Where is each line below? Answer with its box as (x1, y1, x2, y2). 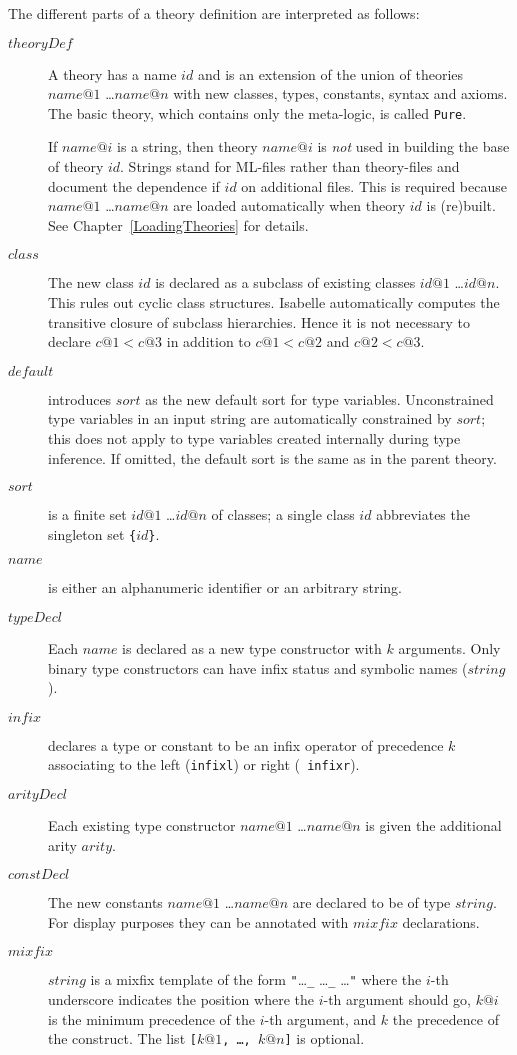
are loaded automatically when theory (173, 195, 406, 216)
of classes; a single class (211, 504, 355, 525)
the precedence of (392, 1008, 499, 1029)
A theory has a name (48, 63, 177, 84)
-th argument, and (264, 1008, 377, 1029)
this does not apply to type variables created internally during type (48, 427, 461, 448)
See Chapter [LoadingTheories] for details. (48, 214, 309, 235)
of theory (48, 156, 104, 177)
